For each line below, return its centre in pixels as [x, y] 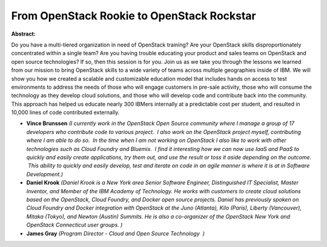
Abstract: [23, 34]
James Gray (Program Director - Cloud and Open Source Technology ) [116, 233]
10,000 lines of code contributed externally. [65, 112]
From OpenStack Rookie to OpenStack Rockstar [134, 16]
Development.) [45, 174]
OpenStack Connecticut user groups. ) [74, 225]
